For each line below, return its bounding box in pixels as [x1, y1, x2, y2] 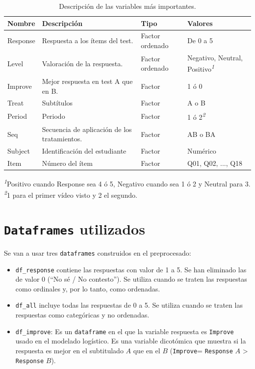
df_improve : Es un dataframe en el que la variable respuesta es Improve [15, 326, 234, 336]
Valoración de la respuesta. [42, 58, 123, 68]
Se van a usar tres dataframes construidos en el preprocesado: [4, 247, 191, 258]
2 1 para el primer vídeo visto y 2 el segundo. [4, 188, 137, 200]
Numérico [187, 146, 216, 156]
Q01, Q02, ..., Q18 [187, 158, 243, 168]
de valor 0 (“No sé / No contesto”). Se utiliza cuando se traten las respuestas [15, 274, 247, 284]
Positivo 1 [187, 62, 214, 74]
